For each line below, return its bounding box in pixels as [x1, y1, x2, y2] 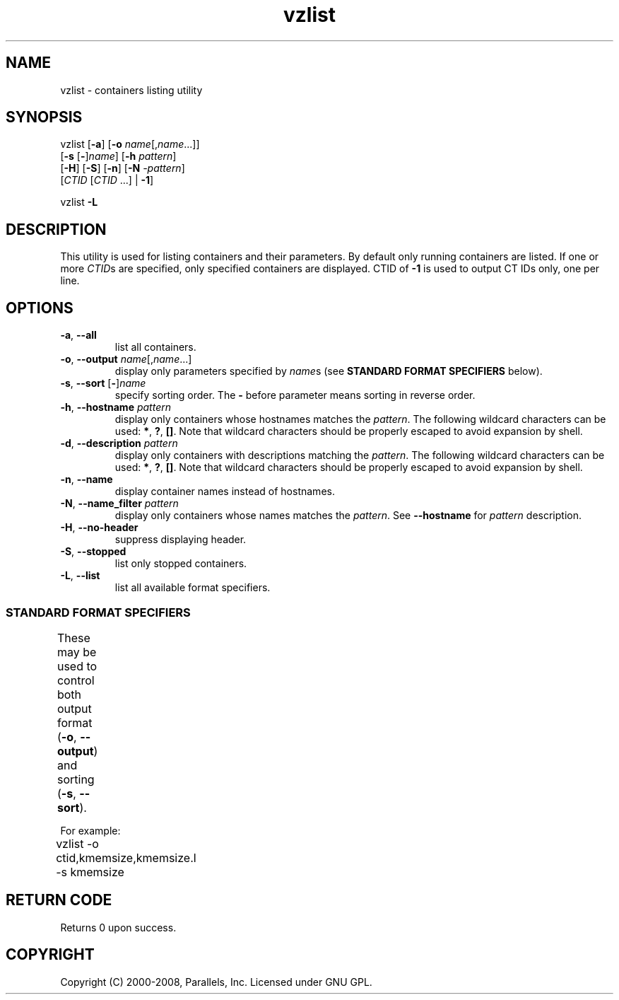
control [57, 673, 95, 687]
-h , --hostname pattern [60, 401, 171, 414]
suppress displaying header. [114, 533, 247, 546]
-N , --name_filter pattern [60, 497, 179, 510]
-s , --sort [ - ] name [60, 377, 146, 390]
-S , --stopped [60, 545, 126, 558]
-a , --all [60, 329, 97, 342]
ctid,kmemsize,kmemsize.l [56, 850, 196, 865]
